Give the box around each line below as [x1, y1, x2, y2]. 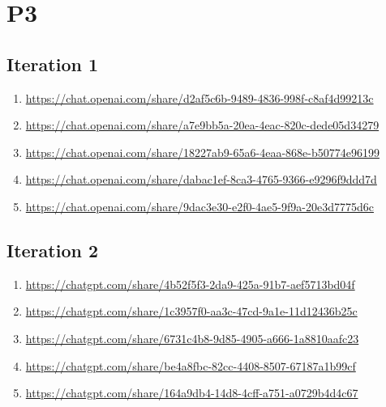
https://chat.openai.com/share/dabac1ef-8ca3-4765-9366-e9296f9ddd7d [25, 171, 377, 188]
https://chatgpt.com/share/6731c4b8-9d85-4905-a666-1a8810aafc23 [25, 329, 359, 346]
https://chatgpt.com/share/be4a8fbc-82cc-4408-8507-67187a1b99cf [25, 357, 356, 374]
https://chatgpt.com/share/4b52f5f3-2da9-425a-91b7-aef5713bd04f [25, 275, 355, 292]
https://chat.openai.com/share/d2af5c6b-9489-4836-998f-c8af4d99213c [25, 89, 374, 106]
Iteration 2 [6, 237, 99, 262]
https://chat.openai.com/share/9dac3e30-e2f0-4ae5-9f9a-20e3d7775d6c [25, 197, 374, 214]
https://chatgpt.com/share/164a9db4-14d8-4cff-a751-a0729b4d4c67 [25, 384, 358, 401]
